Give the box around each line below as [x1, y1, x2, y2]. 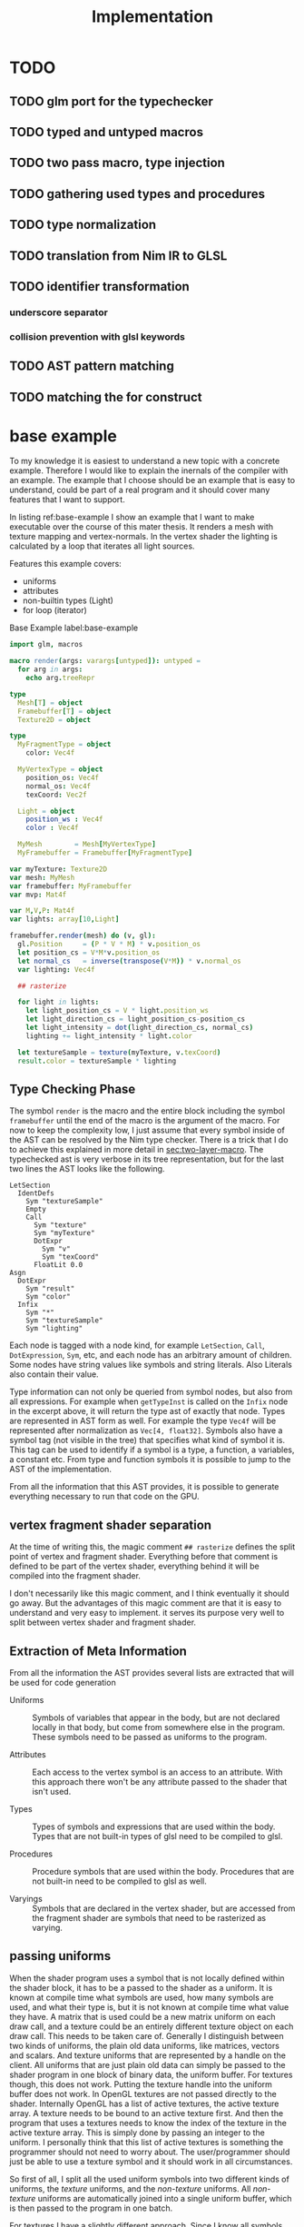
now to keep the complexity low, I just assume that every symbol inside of [9, 1124, 286, 1136]
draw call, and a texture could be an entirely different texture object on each [9, 2021, 294, 2032]
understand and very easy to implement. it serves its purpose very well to [9, 1608, 285, 1618]
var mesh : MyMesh [9, 873, 75, 882]
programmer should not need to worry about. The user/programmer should [9, 2146, 290, 2157]
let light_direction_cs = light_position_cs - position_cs [25, 1015, 246, 1024]
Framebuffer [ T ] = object [17, 707, 112, 716]
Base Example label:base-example [9, 622, 139, 633]
